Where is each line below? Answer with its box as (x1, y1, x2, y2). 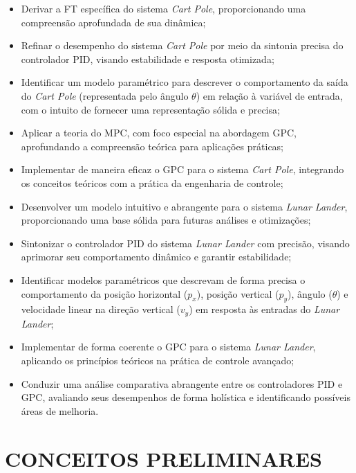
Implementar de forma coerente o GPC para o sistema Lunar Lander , (21, 339, 316, 354)
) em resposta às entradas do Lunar (189, 302, 340, 316)
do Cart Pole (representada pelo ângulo (21, 88, 189, 102)
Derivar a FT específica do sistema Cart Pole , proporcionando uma (21, 1, 306, 15)
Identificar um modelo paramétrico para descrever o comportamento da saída (21, 75, 348, 89)
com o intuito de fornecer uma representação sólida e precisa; (21, 102, 280, 116)
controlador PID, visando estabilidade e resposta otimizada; (21, 51, 274, 66)
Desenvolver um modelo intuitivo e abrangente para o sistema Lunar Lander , (21, 199, 348, 213)
